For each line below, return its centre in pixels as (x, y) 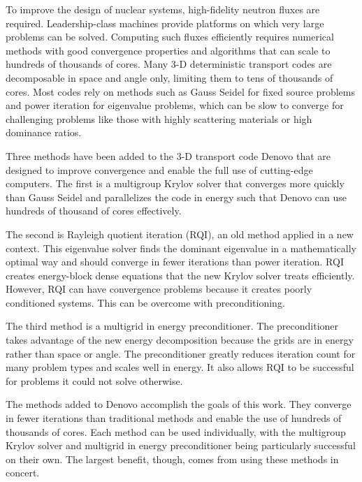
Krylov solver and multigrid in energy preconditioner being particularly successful (181, 445)
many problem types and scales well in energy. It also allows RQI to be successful (180, 367)
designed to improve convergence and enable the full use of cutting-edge (159, 169)
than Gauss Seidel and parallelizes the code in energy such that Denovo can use (176, 197)
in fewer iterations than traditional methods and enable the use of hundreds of (174, 418)
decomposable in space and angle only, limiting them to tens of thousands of (169, 77)
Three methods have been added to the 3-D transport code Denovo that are (168, 155)
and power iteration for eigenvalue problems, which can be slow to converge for (175, 105)
